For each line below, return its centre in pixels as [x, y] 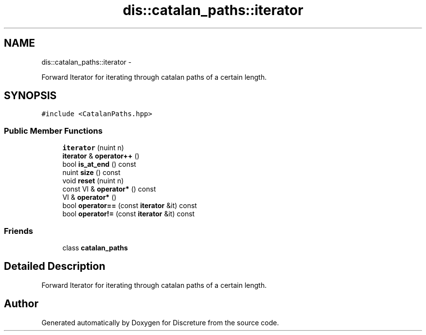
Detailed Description [55, 266]
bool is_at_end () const [99, 164]
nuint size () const [91, 173]
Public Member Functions [53, 131]
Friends [18, 231]
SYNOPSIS [30, 96]
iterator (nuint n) [93, 148]
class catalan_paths [95, 247]
